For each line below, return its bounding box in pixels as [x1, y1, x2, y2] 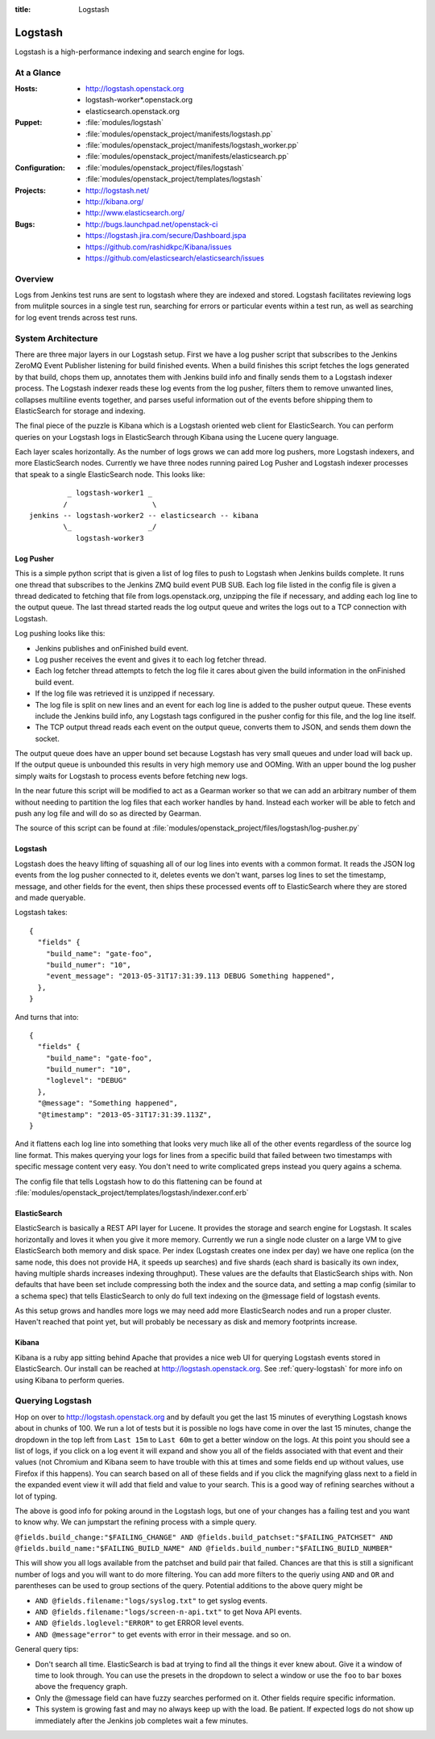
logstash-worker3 [75, 533, 144, 542]
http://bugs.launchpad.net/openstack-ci [85, 219, 218, 229]
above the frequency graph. [35, 1682, 128, 1691]
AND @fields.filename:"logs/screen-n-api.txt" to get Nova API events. [35, 1607, 302, 1617]
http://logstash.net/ [85, 186, 150, 195]
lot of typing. [14, 1491, 58, 1501]
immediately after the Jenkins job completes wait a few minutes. [35, 1716, 249, 1725]
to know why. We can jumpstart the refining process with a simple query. [14, 1517, 257, 1527]
